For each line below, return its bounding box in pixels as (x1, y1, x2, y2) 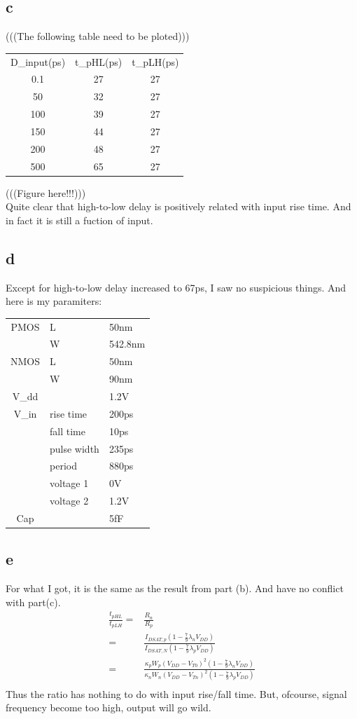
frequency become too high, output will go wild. (6, 700, 211, 715)
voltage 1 (50, 476, 89, 491)
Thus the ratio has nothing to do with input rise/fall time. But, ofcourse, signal (6, 686, 347, 701)
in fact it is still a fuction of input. (6, 212, 153, 227)
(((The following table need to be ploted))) (6, 29, 190, 43)
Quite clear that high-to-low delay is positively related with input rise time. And (6, 199, 351, 214)
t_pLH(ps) (132, 54, 179, 69)
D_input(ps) (10, 54, 66, 69)
